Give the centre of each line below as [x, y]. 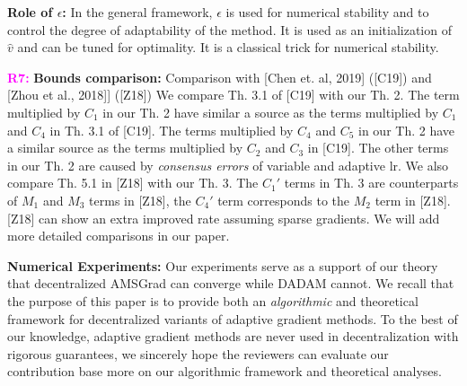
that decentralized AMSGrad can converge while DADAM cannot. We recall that [231, 283]
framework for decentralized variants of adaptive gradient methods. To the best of [233, 318]
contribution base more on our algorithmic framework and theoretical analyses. [225, 371]
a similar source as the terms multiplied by [125, 148]
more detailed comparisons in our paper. [119, 236]
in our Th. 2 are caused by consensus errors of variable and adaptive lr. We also [228, 165]
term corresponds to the [284, 200]
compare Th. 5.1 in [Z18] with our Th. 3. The [133, 183]
